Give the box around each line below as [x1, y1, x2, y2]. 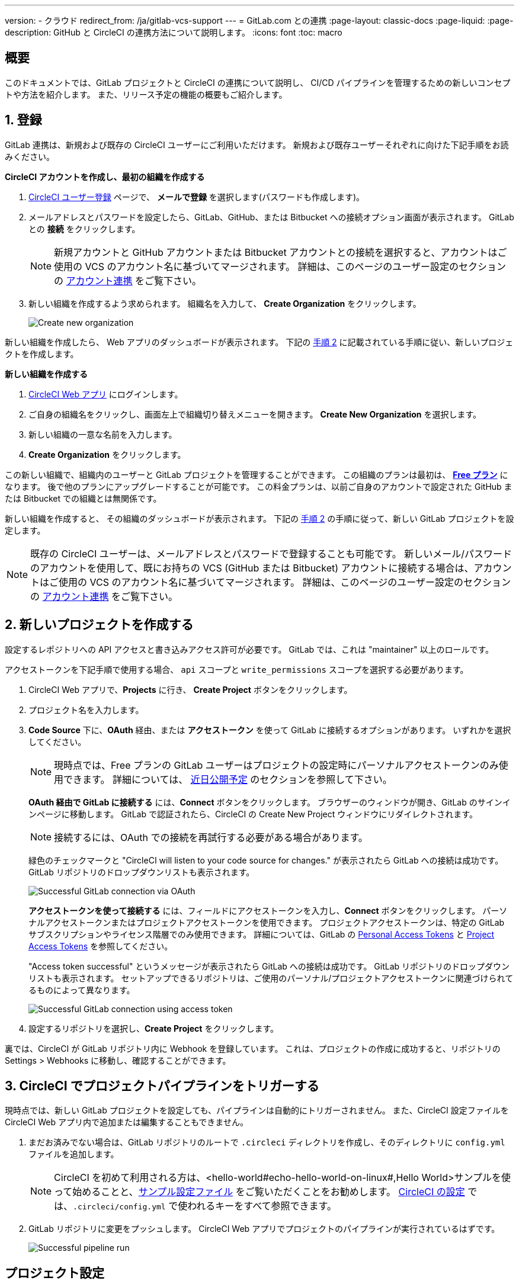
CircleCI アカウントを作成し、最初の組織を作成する [5, 171, 205, 182]
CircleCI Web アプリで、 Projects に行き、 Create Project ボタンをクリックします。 [28, 684, 353, 695]
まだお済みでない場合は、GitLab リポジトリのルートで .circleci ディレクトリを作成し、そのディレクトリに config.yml [28, 1137, 505, 1148]
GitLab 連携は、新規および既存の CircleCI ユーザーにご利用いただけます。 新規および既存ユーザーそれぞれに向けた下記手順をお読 [5, 139, 509, 150]
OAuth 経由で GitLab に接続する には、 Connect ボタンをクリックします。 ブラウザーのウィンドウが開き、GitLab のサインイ [28, 797, 511, 807]
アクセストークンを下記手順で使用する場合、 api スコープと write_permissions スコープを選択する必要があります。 [5, 664, 469, 675]
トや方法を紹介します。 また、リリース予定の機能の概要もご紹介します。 [5, 89, 287, 99]
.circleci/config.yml [73, 1202, 166, 1212]
